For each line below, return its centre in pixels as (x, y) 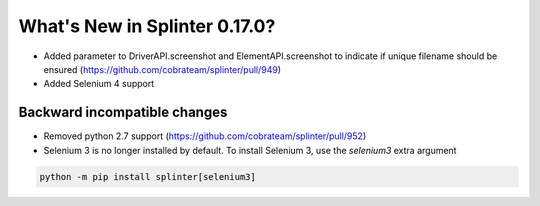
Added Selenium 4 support (99, 84)
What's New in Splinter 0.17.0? (147, 26)
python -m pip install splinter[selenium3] (148, 176)
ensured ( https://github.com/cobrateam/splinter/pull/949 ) (162, 69)
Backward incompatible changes (123, 112)
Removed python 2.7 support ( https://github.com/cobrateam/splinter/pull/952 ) (205, 136)
